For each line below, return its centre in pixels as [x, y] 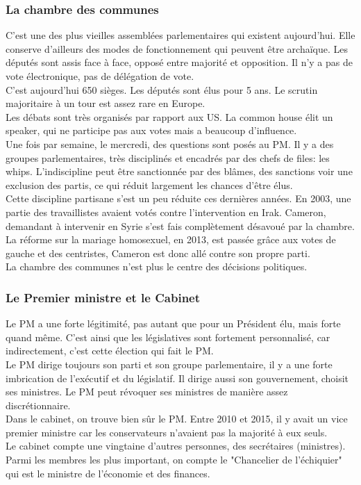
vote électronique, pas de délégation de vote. [100, 76]
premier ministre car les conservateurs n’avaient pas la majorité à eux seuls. [167, 432]
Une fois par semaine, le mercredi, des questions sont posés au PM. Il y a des [170, 143]
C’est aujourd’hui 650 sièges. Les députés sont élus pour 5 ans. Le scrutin [162, 89]
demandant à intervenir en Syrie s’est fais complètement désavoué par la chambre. [180, 225]
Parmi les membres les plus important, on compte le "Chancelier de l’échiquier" [174, 460]
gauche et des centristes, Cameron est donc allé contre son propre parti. [158, 253]
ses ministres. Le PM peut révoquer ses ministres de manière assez [147, 392]
